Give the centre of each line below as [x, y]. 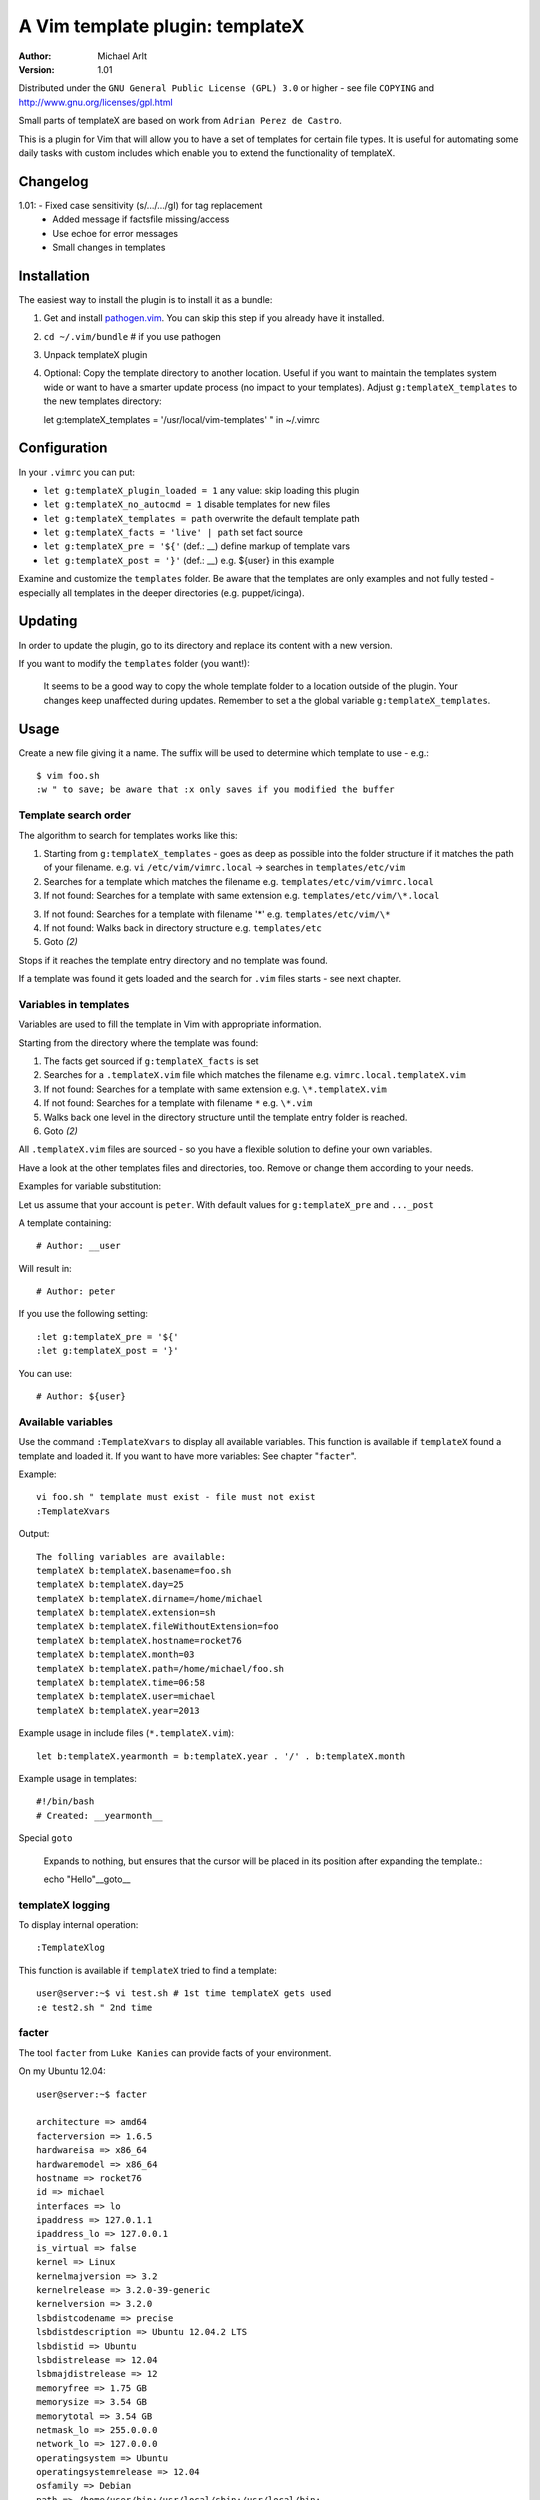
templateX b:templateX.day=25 [110, 1584]
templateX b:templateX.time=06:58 [120, 1683]
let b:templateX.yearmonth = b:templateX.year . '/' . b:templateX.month [221, 1756]
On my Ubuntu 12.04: [62, 2071]
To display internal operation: [78, 1925]
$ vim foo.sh [68, 776]
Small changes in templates [109, 247]
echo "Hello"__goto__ [87, 1879]
